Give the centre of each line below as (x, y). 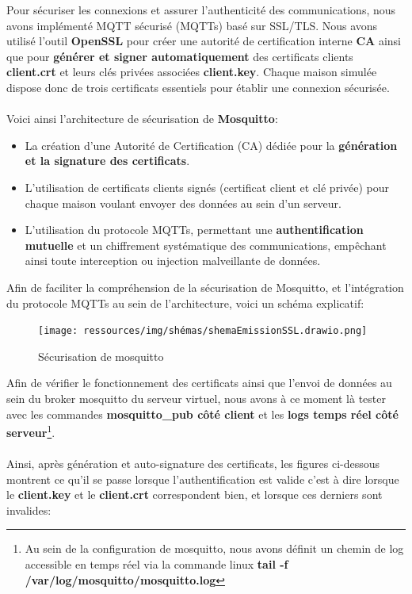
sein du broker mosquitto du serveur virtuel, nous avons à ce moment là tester (196, 398)
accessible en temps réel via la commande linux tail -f (156, 563)
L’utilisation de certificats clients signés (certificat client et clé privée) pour (207, 187)
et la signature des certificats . (107, 161)
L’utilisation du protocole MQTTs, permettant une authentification (194, 230)
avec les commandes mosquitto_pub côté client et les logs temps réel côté (202, 414)
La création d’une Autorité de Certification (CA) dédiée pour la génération (211, 145)
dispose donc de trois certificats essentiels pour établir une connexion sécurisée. (198, 87)
